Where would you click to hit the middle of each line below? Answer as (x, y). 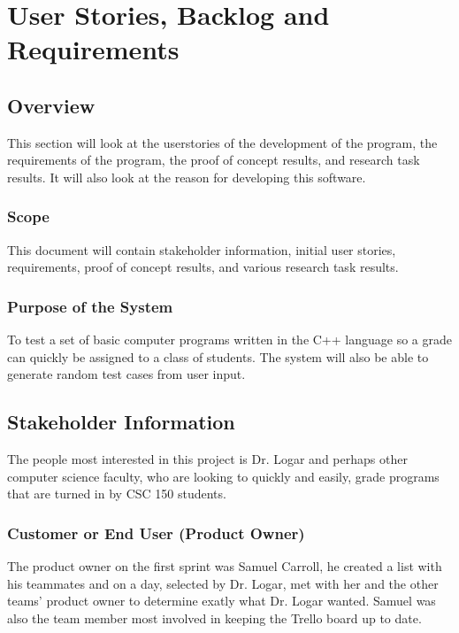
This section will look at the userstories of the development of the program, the (222, 142)
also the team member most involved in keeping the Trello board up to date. (214, 618)
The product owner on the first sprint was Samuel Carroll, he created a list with (225, 566)
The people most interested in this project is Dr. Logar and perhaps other (207, 459)
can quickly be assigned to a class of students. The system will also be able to (218, 356)
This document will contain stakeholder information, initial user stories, (202, 249)
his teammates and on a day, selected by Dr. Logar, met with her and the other (223, 583)
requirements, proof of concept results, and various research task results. (203, 267)
